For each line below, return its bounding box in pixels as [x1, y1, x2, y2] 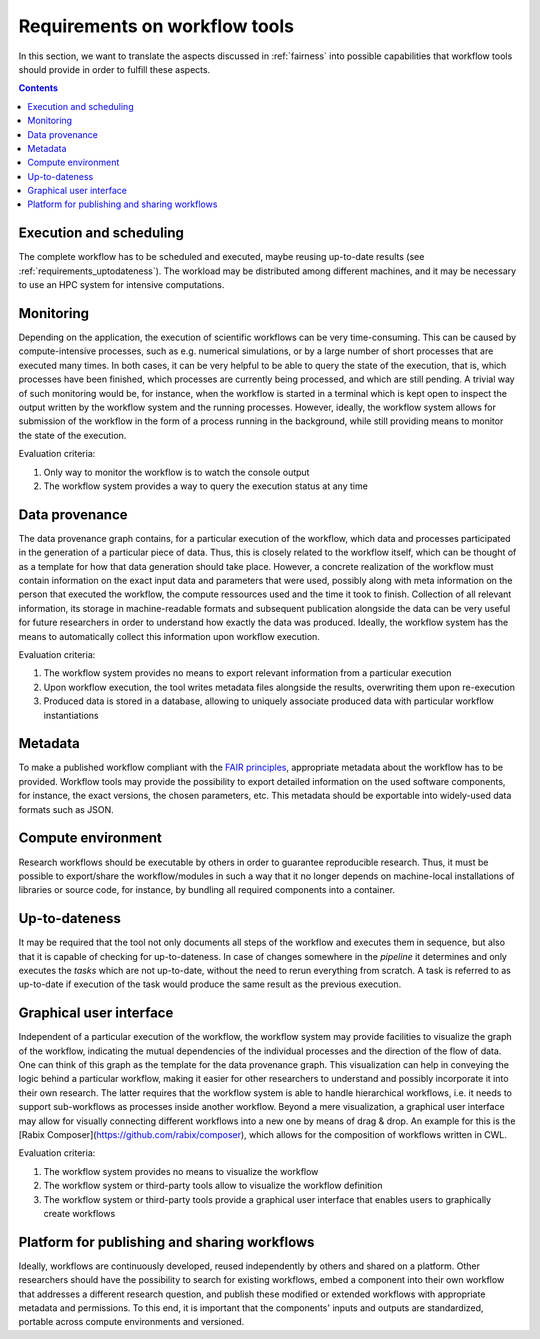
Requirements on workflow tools [18, 15, 295, 37]
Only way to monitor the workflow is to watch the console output [43, 466, 310, 478]
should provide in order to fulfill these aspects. [18, 63, 211, 75]
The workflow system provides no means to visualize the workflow [43, 1165, 319, 1177]
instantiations [43, 709, 99, 721]
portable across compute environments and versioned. [18, 1316, 245, 1328]
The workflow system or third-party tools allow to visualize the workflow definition [43, 1180, 383, 1192]
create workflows [43, 1207, 116, 1219]
